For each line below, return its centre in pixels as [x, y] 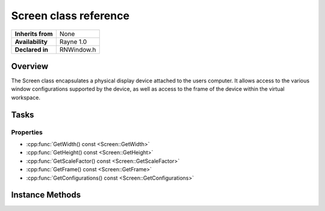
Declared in [31, 49]
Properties [27, 132]
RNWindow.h [78, 49]
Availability [31, 41]
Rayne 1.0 [73, 41]
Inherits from [34, 34]
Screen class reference [70, 16]
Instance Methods [46, 195]
